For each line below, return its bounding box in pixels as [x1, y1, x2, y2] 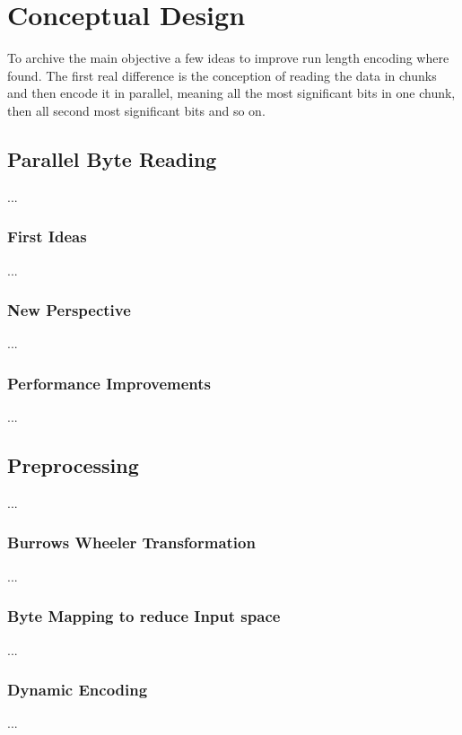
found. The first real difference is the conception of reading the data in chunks [7, 66, 437, 84]
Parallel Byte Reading [7, 144, 217, 172]
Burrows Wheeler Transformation [7, 531, 256, 554]
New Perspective [7, 299, 131, 321]
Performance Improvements [7, 372, 212, 394]
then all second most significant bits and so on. [7, 101, 266, 119]
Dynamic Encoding [7, 678, 148, 701]
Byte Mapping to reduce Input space [7, 605, 281, 627]
